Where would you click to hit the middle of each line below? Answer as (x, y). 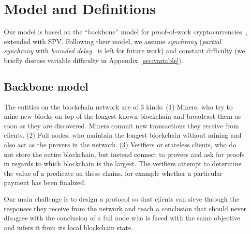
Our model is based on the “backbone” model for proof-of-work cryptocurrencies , (126, 32)
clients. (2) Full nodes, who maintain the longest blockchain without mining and (123, 135)
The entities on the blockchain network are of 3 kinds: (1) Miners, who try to (118, 106)
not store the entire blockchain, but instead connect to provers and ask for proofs (124, 154)
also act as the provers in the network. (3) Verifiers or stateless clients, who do (120, 145)
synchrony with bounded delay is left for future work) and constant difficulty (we (125, 51)
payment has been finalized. (45, 182)
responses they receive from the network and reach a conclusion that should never (125, 208)
